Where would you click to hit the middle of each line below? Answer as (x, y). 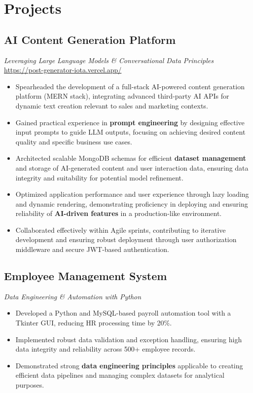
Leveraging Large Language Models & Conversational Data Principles (109, 60)
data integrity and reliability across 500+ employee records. (106, 349)
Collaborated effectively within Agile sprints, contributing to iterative (121, 230)
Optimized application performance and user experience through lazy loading (132, 194)
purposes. (30, 385)
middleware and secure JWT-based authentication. (92, 249)
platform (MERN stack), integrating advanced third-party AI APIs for (122, 96)
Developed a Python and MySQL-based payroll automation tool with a (123, 313)
